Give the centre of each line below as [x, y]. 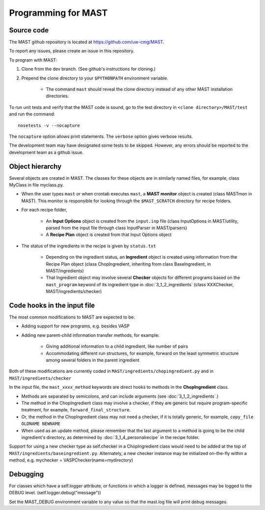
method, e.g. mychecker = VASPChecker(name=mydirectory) [71, 460]
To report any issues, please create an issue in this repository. [72, 51]
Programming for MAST [58, 13]
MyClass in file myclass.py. [36, 185]
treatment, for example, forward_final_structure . [76, 410]
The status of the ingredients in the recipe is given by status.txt [89, 246]
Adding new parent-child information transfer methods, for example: [90, 335]
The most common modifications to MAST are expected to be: [72, 317]
